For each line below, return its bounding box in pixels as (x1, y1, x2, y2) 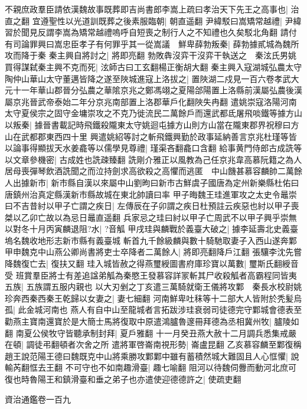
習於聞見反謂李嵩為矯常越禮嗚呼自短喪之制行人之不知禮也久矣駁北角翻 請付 (5, 26, 297, 38)
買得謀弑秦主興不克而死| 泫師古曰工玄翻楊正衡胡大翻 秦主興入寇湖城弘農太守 (5, 60, 302, 73)
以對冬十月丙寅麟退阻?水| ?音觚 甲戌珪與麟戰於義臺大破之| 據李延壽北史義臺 (5, 223, 299, 235)
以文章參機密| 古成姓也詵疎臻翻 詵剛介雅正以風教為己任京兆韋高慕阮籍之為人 (5, 153, 302, 165)
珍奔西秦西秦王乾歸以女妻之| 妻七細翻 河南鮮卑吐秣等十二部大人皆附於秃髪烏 (5, 292, 302, 304)
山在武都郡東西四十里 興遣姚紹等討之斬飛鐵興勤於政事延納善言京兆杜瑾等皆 (5, 130, 297, 142)
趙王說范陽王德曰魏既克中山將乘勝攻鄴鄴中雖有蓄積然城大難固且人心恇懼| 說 (5, 349, 299, 362)
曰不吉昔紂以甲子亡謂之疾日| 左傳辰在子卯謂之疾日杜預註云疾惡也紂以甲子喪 (5, 199, 299, 212)
